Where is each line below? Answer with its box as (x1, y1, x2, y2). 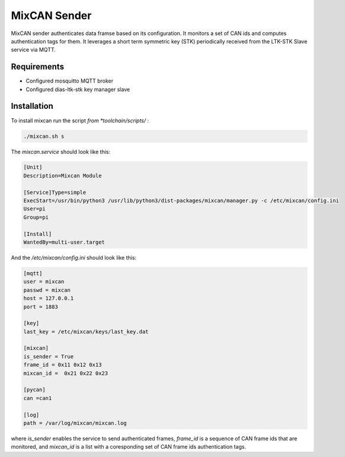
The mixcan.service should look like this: (11, 148, 111, 155)
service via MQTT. (11, 46, 56, 53)
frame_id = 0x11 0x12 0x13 (23, 361, 102, 368)
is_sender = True (23, 353, 74, 360)
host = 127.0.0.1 (23, 295, 74, 302)
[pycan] (23, 386, 46, 393)
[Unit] (23, 164, 43, 171)
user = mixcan (23, 278, 65, 285)
